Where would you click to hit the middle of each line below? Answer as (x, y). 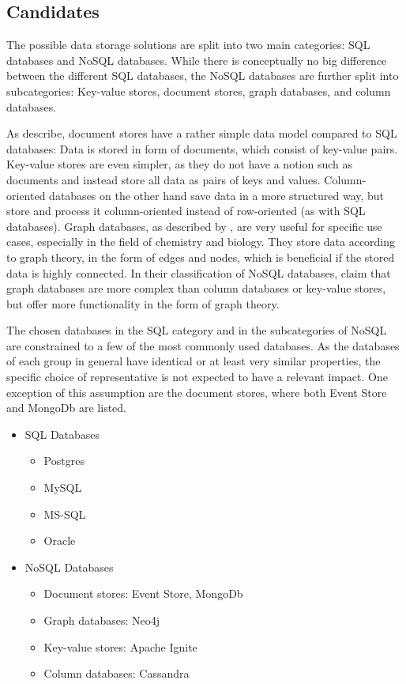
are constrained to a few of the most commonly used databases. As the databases (203, 345)
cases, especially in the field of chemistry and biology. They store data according (201, 242)
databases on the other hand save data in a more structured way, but (217, 195)
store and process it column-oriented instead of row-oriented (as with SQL (186, 211)
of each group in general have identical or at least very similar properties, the (194, 361)
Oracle (60, 540)
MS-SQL (65, 514)
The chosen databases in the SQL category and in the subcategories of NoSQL (197, 330)
